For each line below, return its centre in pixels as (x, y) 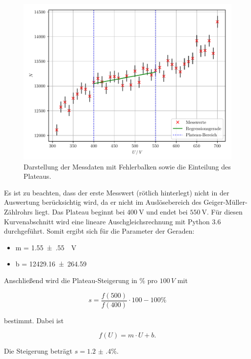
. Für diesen (225, 211)
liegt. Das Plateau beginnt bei (80, 211)
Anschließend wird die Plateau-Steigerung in (71, 280)
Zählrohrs (18, 211)
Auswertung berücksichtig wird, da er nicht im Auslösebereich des (103, 202)
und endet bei (167, 211)
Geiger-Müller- (226, 202)
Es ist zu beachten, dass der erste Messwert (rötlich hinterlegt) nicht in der (117, 192)
